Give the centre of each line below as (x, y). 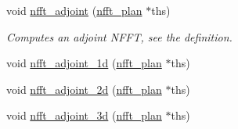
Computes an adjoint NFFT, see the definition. (119, 36)
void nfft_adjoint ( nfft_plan (74, 10)
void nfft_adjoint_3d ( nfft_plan (84, 115)
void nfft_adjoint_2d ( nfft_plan (84, 89)
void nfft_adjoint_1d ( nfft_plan (84, 63)
